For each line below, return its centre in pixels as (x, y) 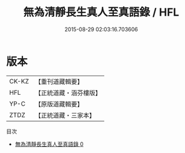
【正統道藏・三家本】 (65, 115)
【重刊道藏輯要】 (59, 82)
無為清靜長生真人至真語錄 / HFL (101, 12)
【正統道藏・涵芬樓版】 (68, 92)
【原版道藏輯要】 (59, 104)
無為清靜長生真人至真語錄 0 (49, 144)
